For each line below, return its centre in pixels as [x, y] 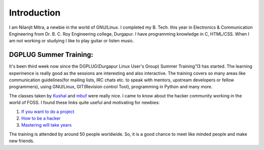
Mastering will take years [46, 125]
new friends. [22, 141]
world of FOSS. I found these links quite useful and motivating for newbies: [84, 103]
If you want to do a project [48, 112]
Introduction [35, 13]
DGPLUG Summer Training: [51, 55]
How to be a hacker [41, 118]
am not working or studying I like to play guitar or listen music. [72, 41]
